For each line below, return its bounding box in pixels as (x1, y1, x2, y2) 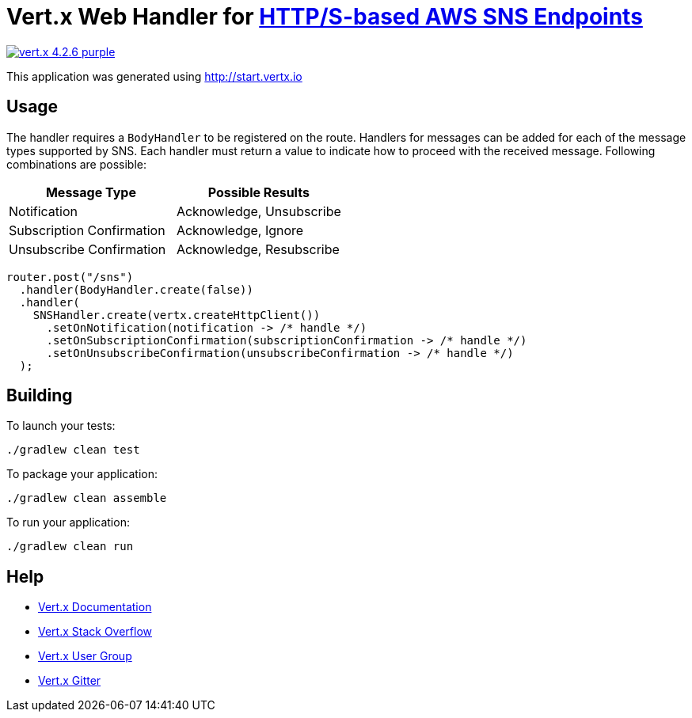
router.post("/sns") (6, 270, 134, 283)
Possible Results (207, 184, 310, 200)
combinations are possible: (6, 157, 147, 171)
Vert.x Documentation (38, 600, 152, 614)
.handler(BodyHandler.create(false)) (19, 283, 253, 296)
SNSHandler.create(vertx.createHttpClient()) (32, 308, 321, 321)
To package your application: (6, 467, 158, 481)
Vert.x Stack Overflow (38, 625, 153, 639)
